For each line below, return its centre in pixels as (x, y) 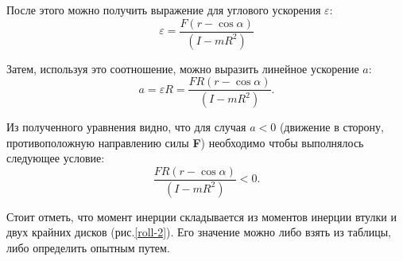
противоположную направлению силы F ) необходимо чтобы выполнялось (185, 142)
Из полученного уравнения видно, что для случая (126, 127)
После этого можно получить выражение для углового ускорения (164, 10)
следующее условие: (56, 158)
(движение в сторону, (331, 127)
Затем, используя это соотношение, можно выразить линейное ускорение (183, 68)
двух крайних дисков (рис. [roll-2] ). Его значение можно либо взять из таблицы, (199, 232)
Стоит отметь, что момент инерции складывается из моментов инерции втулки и (201, 216)
